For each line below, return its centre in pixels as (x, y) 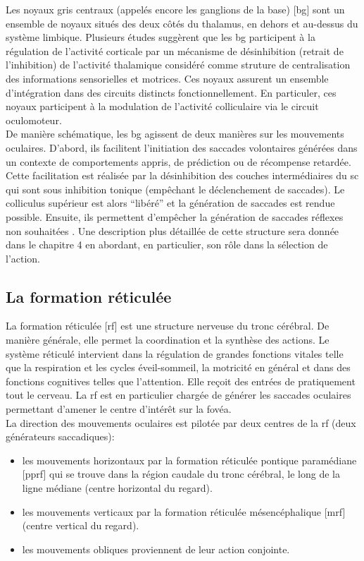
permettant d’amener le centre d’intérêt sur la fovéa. (119, 409)
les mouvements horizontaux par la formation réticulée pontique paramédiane (189, 460)
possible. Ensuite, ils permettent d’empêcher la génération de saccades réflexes (175, 216)
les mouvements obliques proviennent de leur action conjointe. (156, 549)
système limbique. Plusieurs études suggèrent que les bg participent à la (161, 37)
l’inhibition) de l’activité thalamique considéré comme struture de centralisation (178, 65)
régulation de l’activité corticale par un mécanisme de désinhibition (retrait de (175, 50)
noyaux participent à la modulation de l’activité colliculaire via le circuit (162, 106)
